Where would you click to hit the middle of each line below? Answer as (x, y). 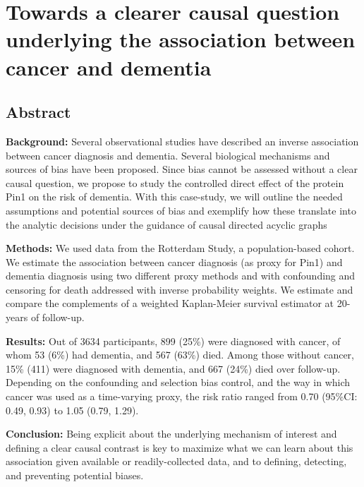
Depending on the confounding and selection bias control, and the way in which (178, 382)
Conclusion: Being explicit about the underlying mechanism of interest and (171, 434)
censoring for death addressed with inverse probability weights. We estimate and (180, 289)
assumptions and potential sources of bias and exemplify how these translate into (181, 210)
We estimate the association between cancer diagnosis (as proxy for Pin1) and (174, 261)
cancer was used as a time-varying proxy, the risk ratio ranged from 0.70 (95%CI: (182, 396)
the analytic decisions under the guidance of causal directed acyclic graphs (166, 224)
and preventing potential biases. (75, 475)
